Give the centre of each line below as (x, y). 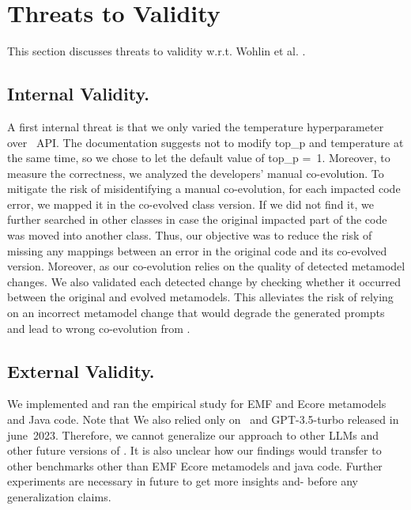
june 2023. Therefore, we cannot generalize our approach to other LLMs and (193, 434)
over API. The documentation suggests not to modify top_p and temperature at (205, 142)
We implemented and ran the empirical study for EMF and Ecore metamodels (197, 404)
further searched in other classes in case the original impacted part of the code (197, 219)
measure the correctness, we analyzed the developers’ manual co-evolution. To (196, 173)
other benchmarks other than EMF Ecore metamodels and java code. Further (195, 465)
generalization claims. (59, 497)
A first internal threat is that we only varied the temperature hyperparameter (196, 126)
